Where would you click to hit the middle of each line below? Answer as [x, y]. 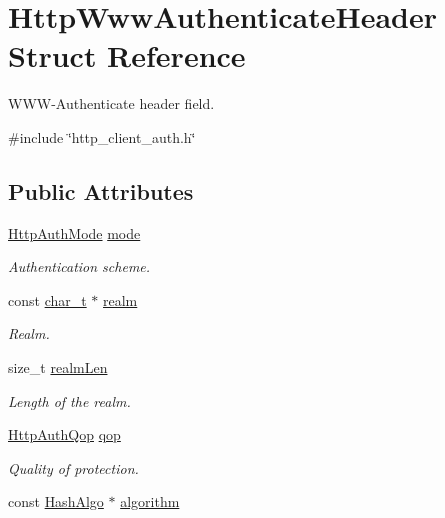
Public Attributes [101, 190]
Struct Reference [127, 55]
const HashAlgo [56, 501]
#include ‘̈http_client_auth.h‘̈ [102, 136]
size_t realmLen [58, 367]
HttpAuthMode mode [74, 232]
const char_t [47, 299]
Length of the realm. [69, 400]
